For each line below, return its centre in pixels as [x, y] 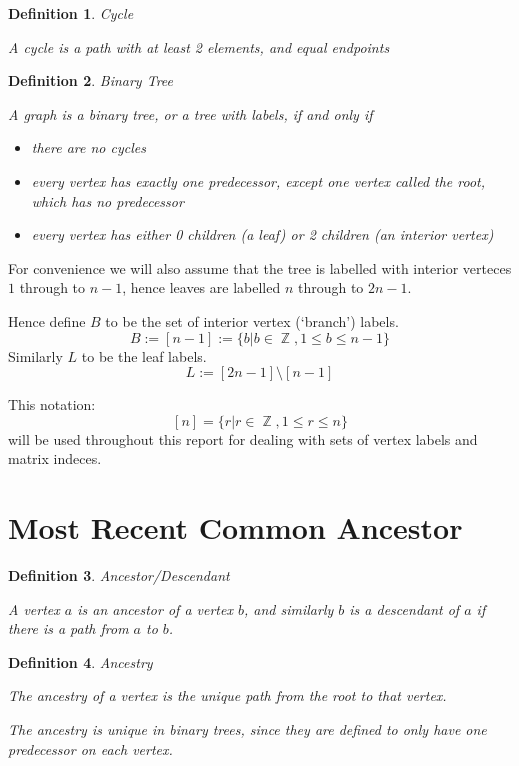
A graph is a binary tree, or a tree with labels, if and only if [190, 113]
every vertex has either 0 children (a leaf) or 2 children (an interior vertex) [262, 234]
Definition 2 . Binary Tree [90, 80]
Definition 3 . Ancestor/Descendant [119, 575]
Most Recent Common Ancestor [235, 527]
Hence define [47, 320]
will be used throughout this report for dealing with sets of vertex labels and [243, 438]
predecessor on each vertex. [90, 748]
